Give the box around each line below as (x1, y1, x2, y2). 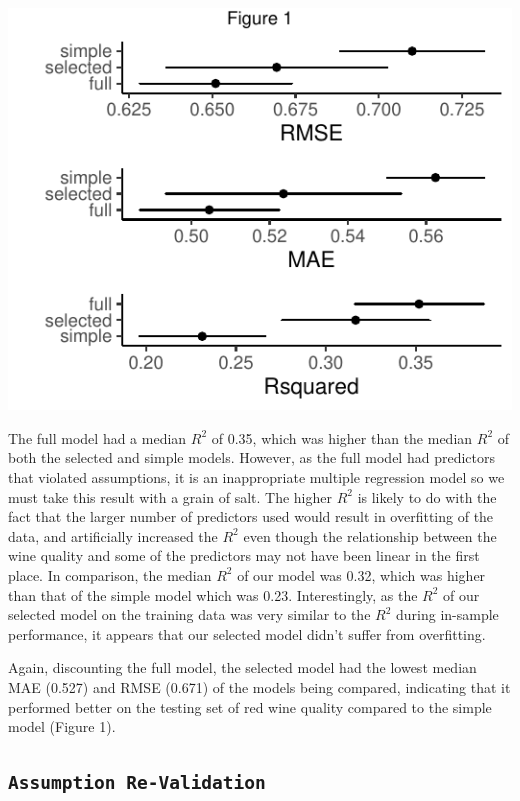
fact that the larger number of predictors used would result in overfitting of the (8, 506, 494, 527)
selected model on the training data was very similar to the (8, 604, 371, 625)
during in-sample (396, 604, 499, 625)
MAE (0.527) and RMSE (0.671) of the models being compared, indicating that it (8, 676, 511, 697)
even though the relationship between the (243, 525, 497, 546)
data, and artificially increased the (8, 525, 218, 546)
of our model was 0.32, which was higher (237, 564, 486, 585)
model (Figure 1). (8, 716, 116, 737)
